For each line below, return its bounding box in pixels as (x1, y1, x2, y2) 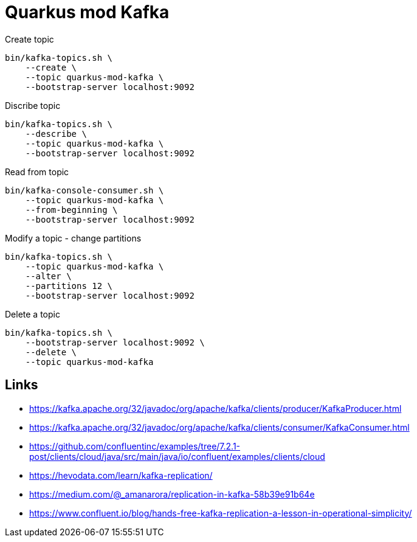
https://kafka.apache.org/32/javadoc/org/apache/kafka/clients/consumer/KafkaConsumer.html (29, 422, 410, 433)
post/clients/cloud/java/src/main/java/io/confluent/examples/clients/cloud (29, 451, 325, 462)
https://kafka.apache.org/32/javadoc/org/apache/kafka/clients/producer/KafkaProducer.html (29, 403, 402, 414)
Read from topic (5, 166, 69, 177)
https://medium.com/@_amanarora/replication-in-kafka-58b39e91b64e (29, 488, 315, 499)
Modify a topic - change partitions (5, 232, 142, 243)
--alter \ (25, 271, 72, 281)
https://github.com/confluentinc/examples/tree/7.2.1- (29, 440, 241, 451)
